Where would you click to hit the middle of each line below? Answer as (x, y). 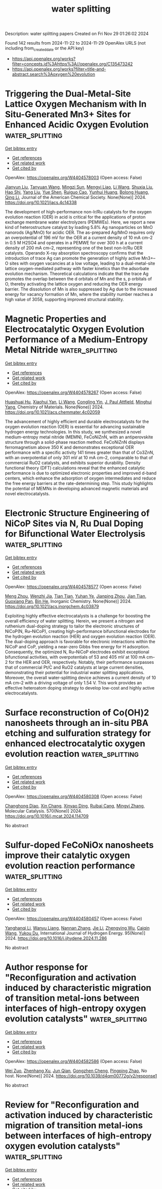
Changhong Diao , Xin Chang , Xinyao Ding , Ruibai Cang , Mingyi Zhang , (75, 805)
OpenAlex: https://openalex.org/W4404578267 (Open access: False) (74, 392)
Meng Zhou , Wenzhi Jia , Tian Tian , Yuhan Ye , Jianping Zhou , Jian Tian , (76, 596)
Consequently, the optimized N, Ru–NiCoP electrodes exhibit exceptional (77, 652)
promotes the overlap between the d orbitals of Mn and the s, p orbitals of (78, 279)
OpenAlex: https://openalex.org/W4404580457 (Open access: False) (74, 918)
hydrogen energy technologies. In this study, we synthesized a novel (73, 432)
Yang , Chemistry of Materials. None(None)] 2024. (54, 407)
